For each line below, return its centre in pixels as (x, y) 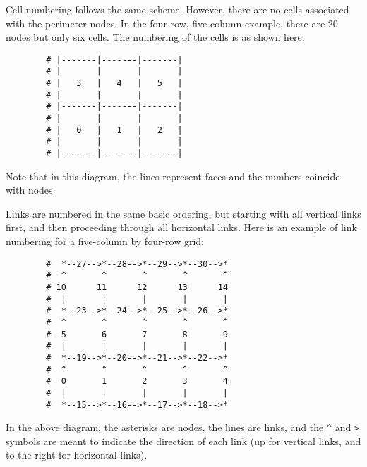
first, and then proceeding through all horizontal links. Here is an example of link (181, 227)
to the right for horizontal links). (77, 455)
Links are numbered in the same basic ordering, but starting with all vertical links (183, 213)
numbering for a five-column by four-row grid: (105, 241)
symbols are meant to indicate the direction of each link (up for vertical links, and (183, 441)
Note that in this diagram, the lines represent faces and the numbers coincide (173, 176)
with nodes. (31, 190)
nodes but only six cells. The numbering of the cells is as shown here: (155, 37)
